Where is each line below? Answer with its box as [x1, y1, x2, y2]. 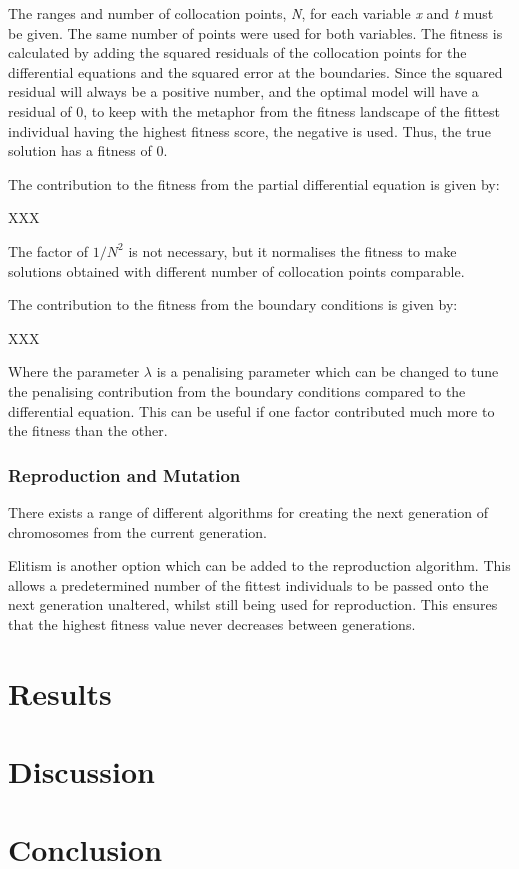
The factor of [8, 240, 89, 261]
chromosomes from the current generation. [8, 521, 267, 542]
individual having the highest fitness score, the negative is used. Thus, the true [8, 120, 491, 141]
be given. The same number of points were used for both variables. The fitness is [8, 22, 503, 43]
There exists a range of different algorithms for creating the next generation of [8, 501, 488, 522]
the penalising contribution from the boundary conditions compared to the [8, 380, 466, 401]
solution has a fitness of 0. [8, 140, 168, 161]
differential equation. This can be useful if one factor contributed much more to [8, 400, 495, 421]
